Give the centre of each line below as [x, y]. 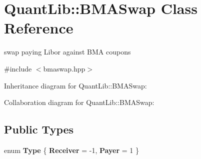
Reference [39, 28]
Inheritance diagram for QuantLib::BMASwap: [75, 85]
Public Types [39, 129]
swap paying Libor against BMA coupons [67, 52]
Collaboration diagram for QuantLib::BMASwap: [79, 102]
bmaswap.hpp [64, 68]
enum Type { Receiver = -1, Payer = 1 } [71, 150]
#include [18, 68]
